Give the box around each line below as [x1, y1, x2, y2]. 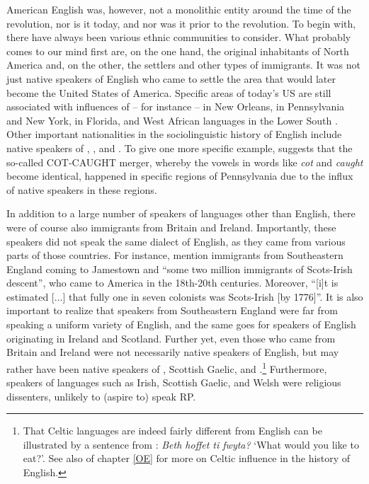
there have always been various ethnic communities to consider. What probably [6, 30, 351, 45]
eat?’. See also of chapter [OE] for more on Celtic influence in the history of [23, 451, 351, 466]
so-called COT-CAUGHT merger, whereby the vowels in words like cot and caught [6, 154, 363, 169]
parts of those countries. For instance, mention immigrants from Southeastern [6, 248, 344, 263]
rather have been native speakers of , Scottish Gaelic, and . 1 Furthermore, [6, 359, 327, 376]
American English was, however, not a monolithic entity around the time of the [6, 2, 351, 16]
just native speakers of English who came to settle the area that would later [6, 71, 336, 86]
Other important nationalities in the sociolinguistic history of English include [6, 127, 342, 142]
